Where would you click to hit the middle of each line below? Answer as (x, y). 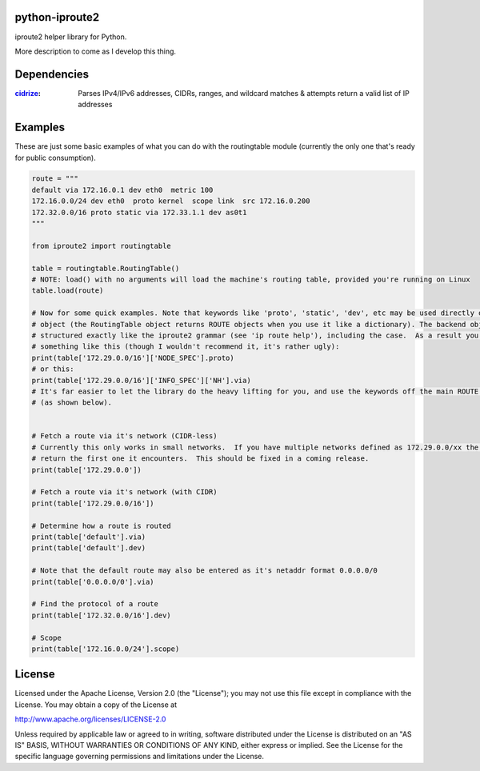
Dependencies (52, 74)
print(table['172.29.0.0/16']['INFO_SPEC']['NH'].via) (141, 380)
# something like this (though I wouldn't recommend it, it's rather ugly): (186, 347)
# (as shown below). (72, 403)
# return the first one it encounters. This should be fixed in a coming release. (200, 459)
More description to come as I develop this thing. (95, 51)
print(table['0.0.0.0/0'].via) (93, 581)
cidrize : (28, 93)
